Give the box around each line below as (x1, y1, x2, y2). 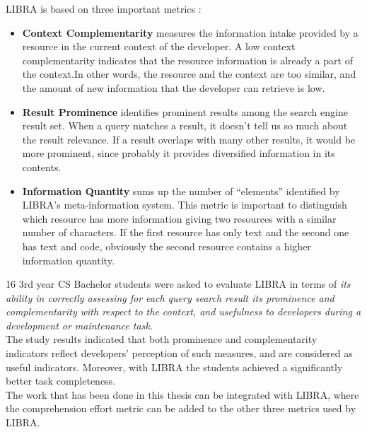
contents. (22, 159, 62, 174)
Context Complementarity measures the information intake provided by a (22, 25, 359, 40)
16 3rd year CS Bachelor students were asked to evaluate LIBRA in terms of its (6, 276, 351, 291)
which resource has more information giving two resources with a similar (22, 211, 337, 226)
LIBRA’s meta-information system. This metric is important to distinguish (22, 197, 347, 212)
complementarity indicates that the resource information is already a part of (22, 52, 353, 67)
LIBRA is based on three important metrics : (6, 1, 202, 16)
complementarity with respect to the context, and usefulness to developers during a (6, 304, 361, 319)
